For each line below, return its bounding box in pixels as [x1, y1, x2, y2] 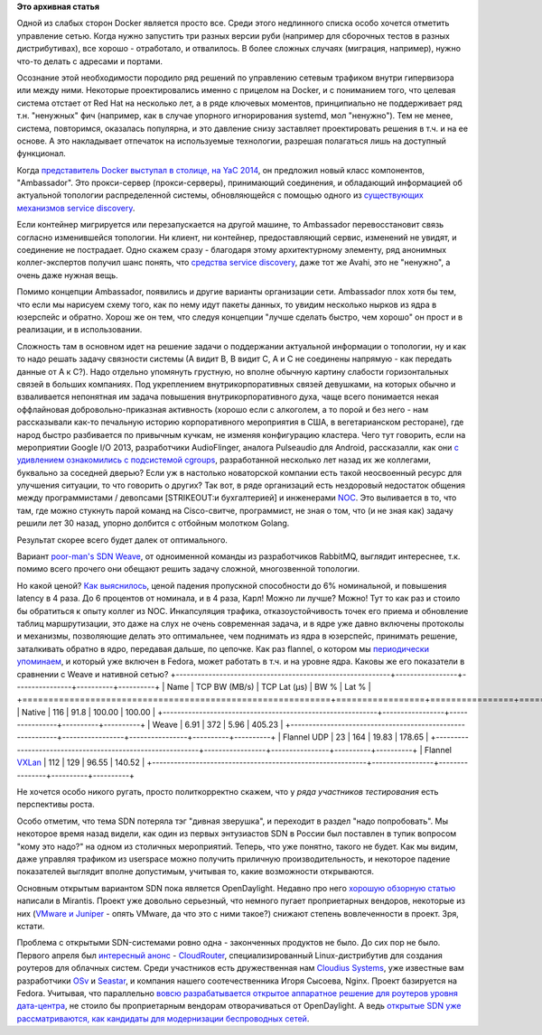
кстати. [16, 920, 45, 931]
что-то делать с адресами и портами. [16, 55, 163, 67]
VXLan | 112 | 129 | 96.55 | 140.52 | [16, 757, 145, 768]
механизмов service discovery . [16, 202, 135, 213]
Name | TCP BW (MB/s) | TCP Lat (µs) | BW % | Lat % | [166, 681, 371, 692]
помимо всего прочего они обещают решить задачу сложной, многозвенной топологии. [16, 564, 360, 574]
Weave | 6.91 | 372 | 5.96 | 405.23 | [152, 719, 284, 731]
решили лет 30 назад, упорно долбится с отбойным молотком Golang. [16, 517, 290, 528]
